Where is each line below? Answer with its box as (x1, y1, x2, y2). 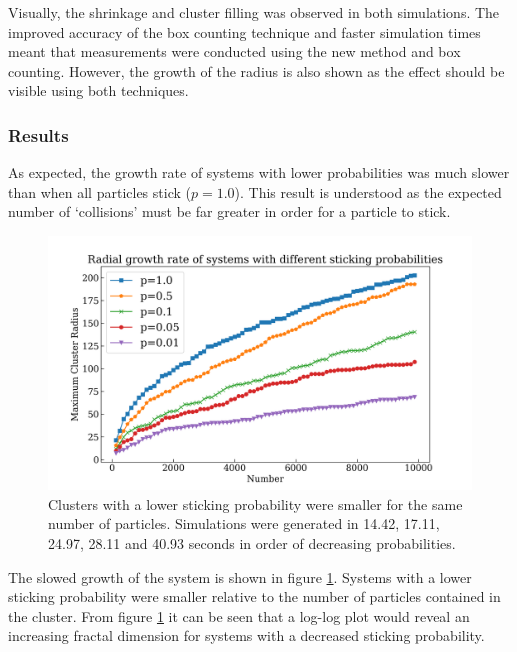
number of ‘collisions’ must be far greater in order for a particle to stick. (8, 201, 451, 222)
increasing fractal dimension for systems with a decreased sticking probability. (8, 625, 485, 646)
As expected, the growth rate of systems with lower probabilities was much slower (8, 162, 510, 183)
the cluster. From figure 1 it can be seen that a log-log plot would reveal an (8, 605, 470, 626)
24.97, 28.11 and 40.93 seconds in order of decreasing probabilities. (48, 532, 456, 553)
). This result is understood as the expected (234, 181, 502, 202)
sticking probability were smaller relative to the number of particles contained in (8, 586, 501, 607)
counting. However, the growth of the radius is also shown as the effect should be (8, 60, 505, 81)
